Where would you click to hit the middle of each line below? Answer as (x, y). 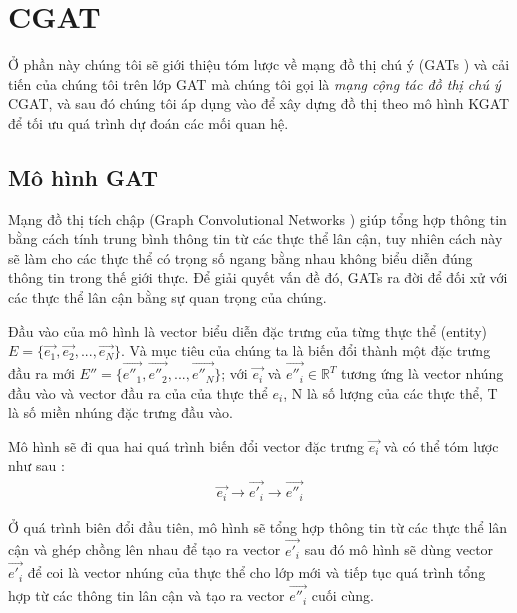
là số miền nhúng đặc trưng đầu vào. (120, 412)
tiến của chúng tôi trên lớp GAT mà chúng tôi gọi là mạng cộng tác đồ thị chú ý (254, 83)
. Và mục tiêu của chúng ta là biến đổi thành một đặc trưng (306, 350)
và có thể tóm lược (441, 445)
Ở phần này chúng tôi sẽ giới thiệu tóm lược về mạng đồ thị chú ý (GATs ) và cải (259, 64)
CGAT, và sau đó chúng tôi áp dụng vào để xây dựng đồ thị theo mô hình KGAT (259, 103)
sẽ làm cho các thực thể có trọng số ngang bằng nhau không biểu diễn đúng (240, 257)
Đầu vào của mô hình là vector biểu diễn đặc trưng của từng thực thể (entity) (248, 330)
